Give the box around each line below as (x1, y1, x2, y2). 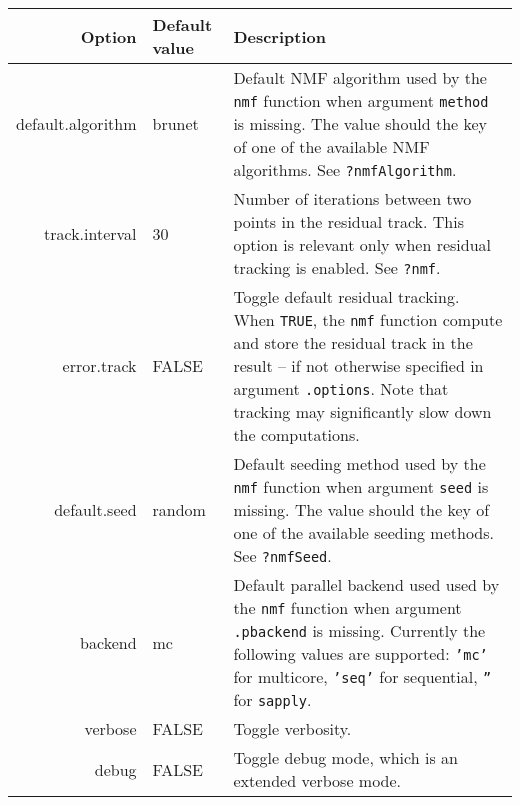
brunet (152, 112, 199, 135)
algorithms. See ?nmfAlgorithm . (233, 158, 457, 181)
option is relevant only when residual (233, 233, 492, 256)
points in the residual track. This (233, 210, 464, 233)
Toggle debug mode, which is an (233, 746, 458, 769)
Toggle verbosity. (233, 717, 352, 740)
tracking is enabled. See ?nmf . (233, 256, 441, 279)
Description (233, 24, 326, 48)
